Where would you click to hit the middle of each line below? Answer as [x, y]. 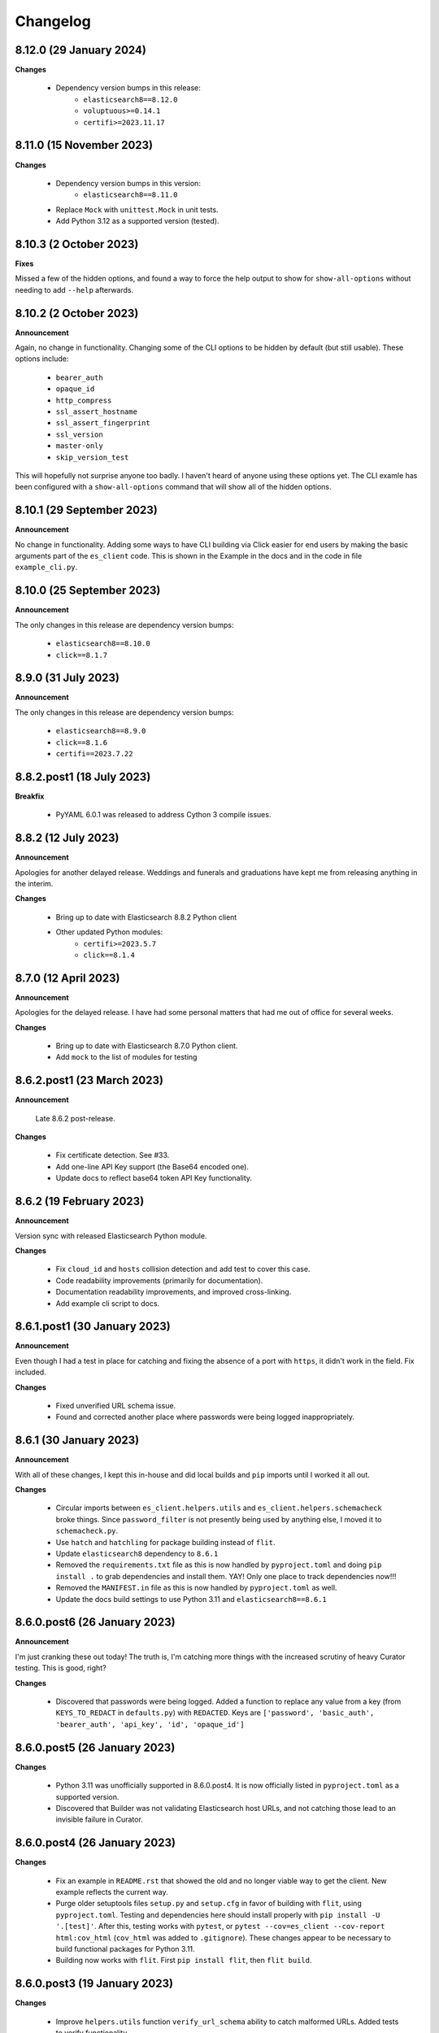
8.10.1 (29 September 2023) [86, 510]
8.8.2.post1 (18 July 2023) [83, 777]
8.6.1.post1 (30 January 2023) [93, 1327]
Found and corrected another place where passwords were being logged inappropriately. [205, 1417]
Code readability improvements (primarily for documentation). [159, 1280]
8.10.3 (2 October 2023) [77, 244]
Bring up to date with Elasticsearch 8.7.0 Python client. [147, 1046]
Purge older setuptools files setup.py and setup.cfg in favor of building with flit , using [209, 1904]
